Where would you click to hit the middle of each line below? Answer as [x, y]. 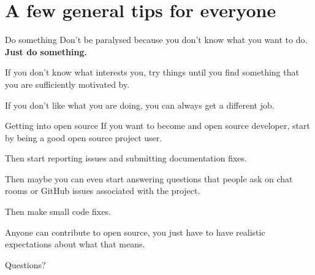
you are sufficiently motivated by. [67, 84]
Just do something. [46, 51]
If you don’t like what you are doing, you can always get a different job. [140, 105]
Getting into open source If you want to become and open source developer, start [157, 126]
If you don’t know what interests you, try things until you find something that [152, 72]
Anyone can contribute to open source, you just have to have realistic [135, 232]
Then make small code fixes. [58, 211]
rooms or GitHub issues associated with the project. [103, 191]
